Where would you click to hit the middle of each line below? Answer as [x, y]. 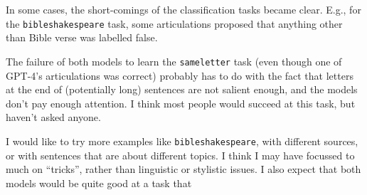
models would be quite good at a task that [99, 183]
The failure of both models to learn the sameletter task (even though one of [174, 61]
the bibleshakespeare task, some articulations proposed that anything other [174, 23]
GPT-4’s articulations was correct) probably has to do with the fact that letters [180, 75]
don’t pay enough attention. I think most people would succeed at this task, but [181, 103]
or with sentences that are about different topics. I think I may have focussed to [180, 155]
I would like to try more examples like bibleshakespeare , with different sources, [182, 141]
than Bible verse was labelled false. [82, 37]
